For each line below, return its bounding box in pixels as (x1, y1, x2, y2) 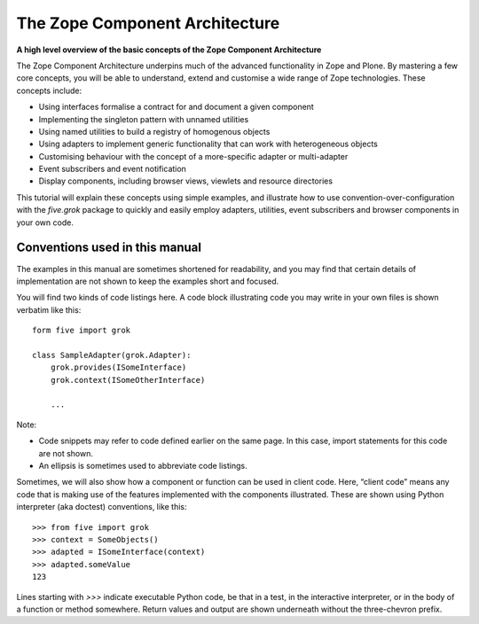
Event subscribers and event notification (38, 164, 186, 175)
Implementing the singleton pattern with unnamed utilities (38, 113, 249, 124)
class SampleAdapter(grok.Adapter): (32, 350, 192, 360)
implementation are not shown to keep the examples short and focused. (16, 276, 279, 286)
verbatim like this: (16, 304, 82, 315)
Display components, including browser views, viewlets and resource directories (38, 175, 333, 186)
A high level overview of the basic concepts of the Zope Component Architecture (16, 44, 322, 55)
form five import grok (32, 325, 131, 336)
